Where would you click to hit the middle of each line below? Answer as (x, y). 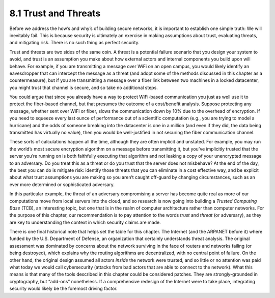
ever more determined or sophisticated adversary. (62, 184)
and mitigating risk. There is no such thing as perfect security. (74, 43)
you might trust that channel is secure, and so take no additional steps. (84, 87)
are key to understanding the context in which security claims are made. (85, 222)
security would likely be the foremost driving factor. (63, 289)
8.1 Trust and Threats (55, 13)
